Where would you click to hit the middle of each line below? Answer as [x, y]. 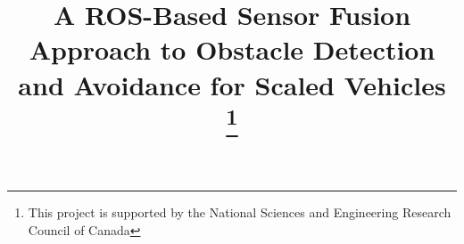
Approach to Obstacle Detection [232, 49]
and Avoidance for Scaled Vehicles [232, 84]
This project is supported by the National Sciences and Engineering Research [240, 212]
